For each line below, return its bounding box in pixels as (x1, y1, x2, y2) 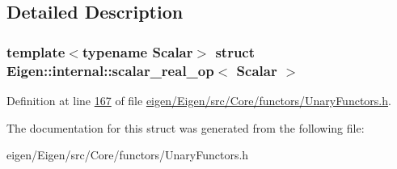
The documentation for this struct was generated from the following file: (6, 119, 365, 136)
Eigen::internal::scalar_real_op (6, 60, 214, 80)
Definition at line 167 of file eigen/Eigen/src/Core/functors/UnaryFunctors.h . (6, 91, 391, 108)
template (6, 41, 65, 61)
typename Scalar (82, 41, 193, 61)
